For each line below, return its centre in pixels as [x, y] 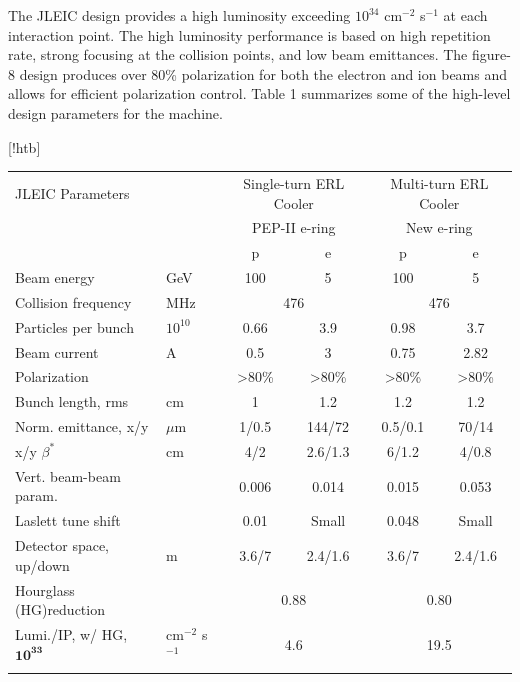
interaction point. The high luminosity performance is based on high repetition [249, 34]
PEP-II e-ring [294, 227]
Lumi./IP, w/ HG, [71, 633]
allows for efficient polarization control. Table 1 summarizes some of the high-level [259, 93]
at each [465, 15]
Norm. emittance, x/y [82, 426]
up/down [42, 564]
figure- [491, 54]
